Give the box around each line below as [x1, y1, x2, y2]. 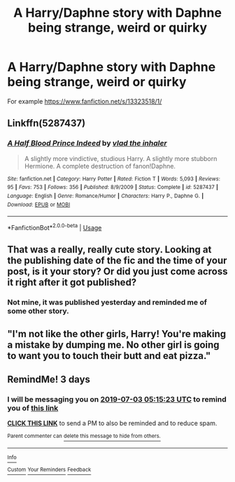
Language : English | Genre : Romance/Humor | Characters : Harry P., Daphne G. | [7, 192, 204, 199]
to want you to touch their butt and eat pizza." [7, 350, 211, 362]
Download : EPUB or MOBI [7, 201, 71, 208]
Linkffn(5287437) [7, 118, 86, 129]
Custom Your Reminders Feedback [7, 466, 92, 473]
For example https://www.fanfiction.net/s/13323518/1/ [7, 97, 162, 106]
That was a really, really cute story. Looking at [7, 243, 212, 256]
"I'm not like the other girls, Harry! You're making [7, 327, 226, 340]
